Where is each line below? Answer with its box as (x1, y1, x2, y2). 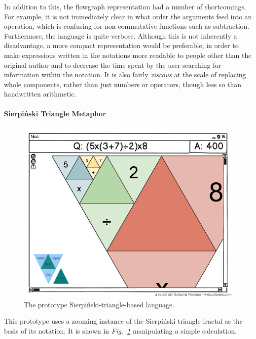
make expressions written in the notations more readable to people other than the (4, 49, 252, 60)
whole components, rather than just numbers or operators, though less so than (4, 79, 242, 89)
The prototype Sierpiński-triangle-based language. (24, 299, 175, 309)
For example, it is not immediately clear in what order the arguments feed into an (4, 11, 252, 21)
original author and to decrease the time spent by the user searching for (4, 59, 221, 70)
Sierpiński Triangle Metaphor (4, 108, 106, 118)
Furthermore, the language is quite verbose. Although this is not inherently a (4, 30, 237, 41)
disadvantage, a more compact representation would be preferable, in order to (4, 40, 239, 50)
